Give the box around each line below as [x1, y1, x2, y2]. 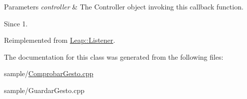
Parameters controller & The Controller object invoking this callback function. [4, 1, 244, 11]
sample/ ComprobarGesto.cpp [4, 68, 94, 79]
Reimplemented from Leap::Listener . [4, 35, 116, 45]
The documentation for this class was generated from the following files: [4, 51, 224, 62]
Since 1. [4, 18, 28, 28]
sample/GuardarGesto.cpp [4, 85, 85, 95]
